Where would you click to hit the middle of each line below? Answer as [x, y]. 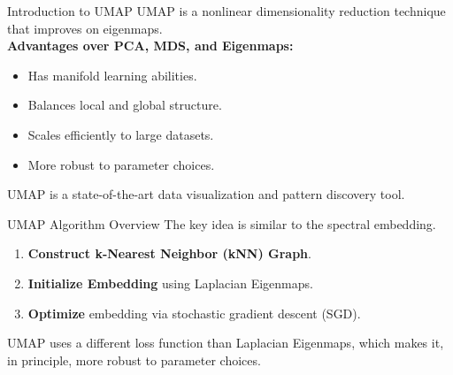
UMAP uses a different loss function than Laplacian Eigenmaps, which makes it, [226, 343]
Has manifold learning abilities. [112, 75]
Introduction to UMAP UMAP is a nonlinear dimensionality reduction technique [226, 11]
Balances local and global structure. [125, 105]
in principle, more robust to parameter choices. [134, 360]
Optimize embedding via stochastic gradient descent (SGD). [194, 313]
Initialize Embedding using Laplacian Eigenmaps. [170, 283]
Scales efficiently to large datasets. [121, 134]
